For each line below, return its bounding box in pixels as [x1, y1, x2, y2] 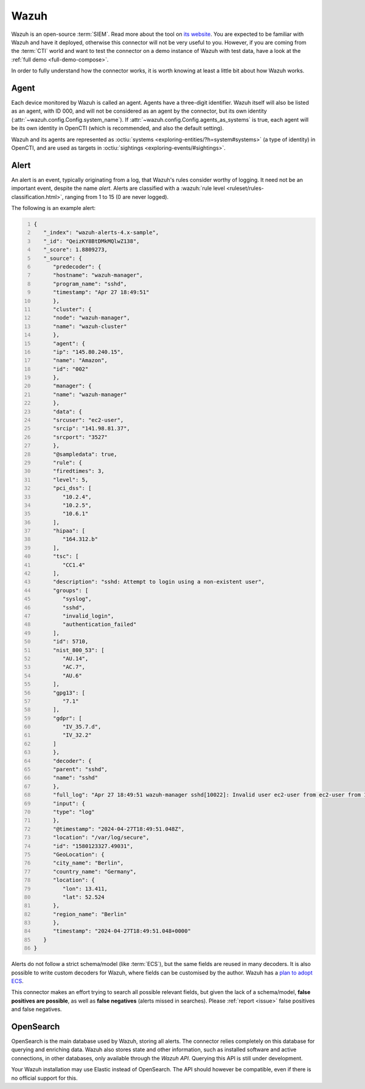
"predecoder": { [52, 263, 102, 270]
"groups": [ [52, 587, 89, 594]
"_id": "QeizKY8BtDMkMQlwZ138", [43, 237, 140, 245]
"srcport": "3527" [52, 433, 108, 441]
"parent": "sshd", [52, 766, 108, 773]
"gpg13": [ [52, 689, 85, 696]
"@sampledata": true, [52, 450, 118, 458]
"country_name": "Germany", [52, 868, 137, 875]
